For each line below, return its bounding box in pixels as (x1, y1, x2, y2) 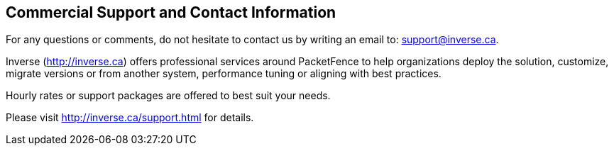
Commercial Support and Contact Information (6, 4, 336, 21)
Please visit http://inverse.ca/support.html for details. (6, 111, 254, 124)
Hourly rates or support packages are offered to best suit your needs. (6, 89, 331, 102)
